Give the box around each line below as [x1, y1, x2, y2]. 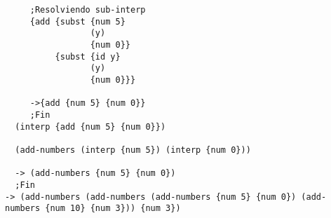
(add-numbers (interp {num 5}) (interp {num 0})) [15, 144, 251, 155]
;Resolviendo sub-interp [29, 5, 146, 15]
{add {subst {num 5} [29, 16, 126, 27]
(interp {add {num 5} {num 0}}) [15, 121, 166, 132]
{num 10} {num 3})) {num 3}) [45, 203, 181, 214]
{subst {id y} [55, 51, 121, 62]
